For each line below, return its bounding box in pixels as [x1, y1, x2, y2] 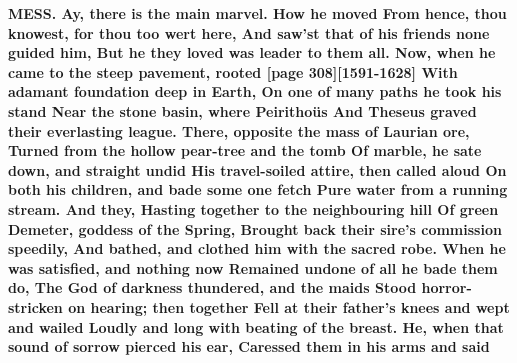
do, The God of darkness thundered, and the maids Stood [8, 277, 417, 298]
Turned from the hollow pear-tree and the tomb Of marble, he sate [8, 140, 482, 161]
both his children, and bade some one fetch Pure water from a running [8, 179, 508, 200]
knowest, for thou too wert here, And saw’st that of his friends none [8, 22, 490, 43]
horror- [421, 277, 472, 298]
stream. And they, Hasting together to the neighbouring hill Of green [8, 198, 499, 219]
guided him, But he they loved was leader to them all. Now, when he [8, 42, 496, 63]
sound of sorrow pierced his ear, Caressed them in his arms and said [8, 336, 490, 357]
